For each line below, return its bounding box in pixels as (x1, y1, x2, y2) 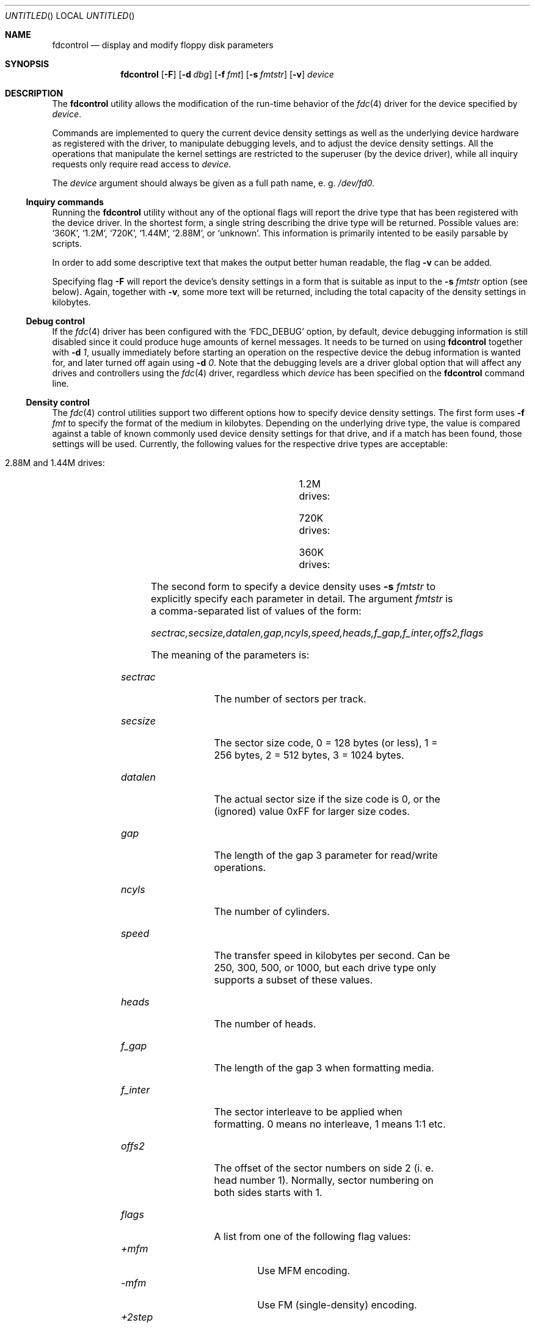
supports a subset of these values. (214, 974, 373, 986)
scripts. (52, 238, 82, 249)
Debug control (26, 316, 85, 326)
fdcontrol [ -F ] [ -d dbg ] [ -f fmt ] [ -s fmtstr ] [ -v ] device (120, 69, 334, 79)
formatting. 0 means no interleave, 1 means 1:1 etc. (214, 1118, 446, 1130)
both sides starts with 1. (214, 1186, 322, 1198)
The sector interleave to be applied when (214, 1106, 402, 1118)
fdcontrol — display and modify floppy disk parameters (52, 40, 274, 50)
